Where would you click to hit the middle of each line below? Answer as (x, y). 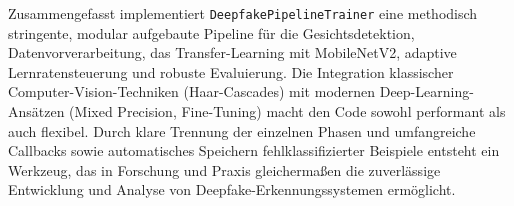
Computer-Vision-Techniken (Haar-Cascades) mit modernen (192, 91)
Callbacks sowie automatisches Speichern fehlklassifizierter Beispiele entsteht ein (254, 150)
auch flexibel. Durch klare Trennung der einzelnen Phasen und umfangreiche (242, 130)
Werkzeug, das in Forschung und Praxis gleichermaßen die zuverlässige (224, 169)
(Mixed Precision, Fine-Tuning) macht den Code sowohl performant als (287, 111)
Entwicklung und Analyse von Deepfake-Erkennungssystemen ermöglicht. (232, 189)
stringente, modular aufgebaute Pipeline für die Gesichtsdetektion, (211, 32)
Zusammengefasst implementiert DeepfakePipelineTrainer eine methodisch (243, 13)
